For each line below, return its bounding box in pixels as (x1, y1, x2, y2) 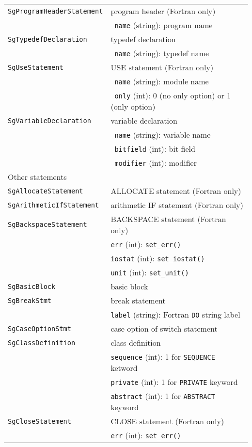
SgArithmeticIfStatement (8, 201, 99, 209)
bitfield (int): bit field (114, 143, 195, 154)
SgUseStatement (8, 63, 63, 71)
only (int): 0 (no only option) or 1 (114, 90, 231, 101)
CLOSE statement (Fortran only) (110, 415, 224, 427)
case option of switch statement (110, 323, 218, 334)
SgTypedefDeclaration (8, 35, 87, 43)
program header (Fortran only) (110, 5, 216, 16)
